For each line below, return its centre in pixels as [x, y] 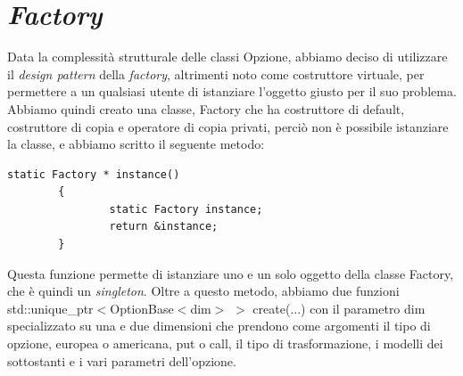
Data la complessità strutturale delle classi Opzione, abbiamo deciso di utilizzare [227, 57]
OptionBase [142, 308]
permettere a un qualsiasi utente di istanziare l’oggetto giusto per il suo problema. [232, 91]
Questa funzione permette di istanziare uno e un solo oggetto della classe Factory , [231, 273]
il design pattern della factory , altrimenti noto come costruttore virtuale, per [216, 74]
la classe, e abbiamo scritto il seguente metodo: [136, 144]
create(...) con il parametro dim [339, 308]
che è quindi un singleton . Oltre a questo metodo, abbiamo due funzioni [203, 291]
